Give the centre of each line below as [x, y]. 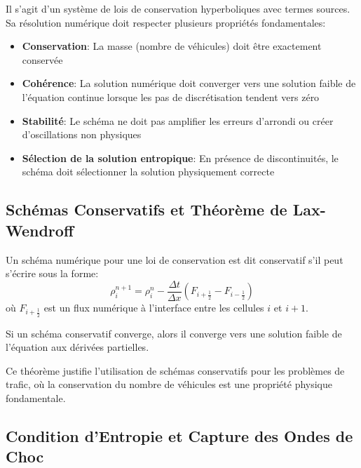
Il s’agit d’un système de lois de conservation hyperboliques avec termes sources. [178, 8]
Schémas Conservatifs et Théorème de [147, 209]
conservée [42, 59]
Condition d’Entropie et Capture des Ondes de [179, 435]
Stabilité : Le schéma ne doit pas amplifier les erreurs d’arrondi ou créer [178, 120]
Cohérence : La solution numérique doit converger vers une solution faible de [189, 83]
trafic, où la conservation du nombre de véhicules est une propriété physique [169, 384]
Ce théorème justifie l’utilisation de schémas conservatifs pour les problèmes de [175, 370]
